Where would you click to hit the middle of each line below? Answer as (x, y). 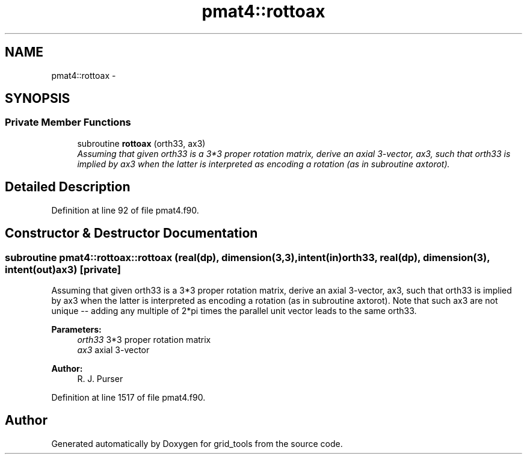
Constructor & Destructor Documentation (131, 233)
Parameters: (76, 329)
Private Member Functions (68, 122)
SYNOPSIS (38, 99)
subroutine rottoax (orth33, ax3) (141, 143)
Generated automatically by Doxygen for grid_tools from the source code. (197, 443)
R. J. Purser (100, 378)
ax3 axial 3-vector (113, 350)
